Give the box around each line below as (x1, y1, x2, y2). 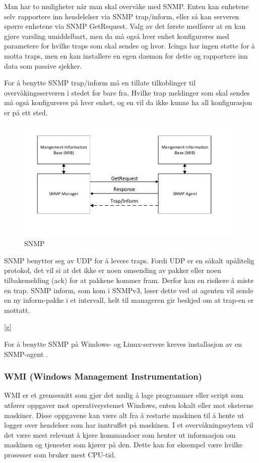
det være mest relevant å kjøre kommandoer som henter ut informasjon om (4, 429, 236, 440)
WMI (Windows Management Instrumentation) (4, 370, 203, 383)
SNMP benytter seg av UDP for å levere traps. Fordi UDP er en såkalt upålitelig (4, 255, 254, 265)
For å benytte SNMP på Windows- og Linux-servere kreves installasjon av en (4, 338, 242, 349)
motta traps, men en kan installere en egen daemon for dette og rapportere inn (4, 50, 248, 61)
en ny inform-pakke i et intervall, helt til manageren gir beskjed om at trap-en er (4, 295, 254, 305)
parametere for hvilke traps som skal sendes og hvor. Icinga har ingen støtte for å (4, 40, 255, 51)
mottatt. (4, 304, 30, 315)
